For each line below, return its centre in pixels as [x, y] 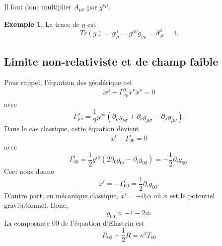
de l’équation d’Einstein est [103, 222]
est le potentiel [192, 195]
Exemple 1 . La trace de [42, 24]
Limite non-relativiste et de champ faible [111, 61]
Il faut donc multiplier [38, 6]
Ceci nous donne [29, 171]
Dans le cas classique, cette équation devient [72, 128]
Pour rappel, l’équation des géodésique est [68, 82]
